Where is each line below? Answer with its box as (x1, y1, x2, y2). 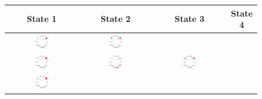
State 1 (27, 12, 57, 25)
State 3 (174, 12, 205, 25)
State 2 (101, 12, 131, 25)
